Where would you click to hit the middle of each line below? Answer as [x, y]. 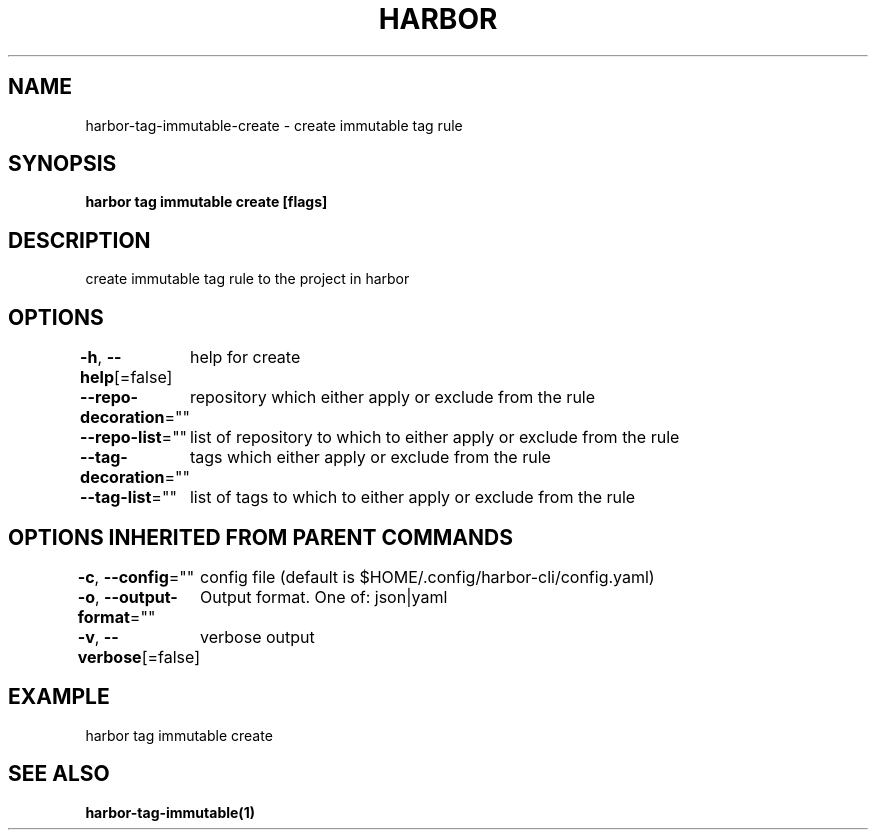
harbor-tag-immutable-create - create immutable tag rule [274, 125]
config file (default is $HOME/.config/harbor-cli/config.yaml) [427, 576]
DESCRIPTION [79, 240]
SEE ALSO [59, 774]
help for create [245, 357]
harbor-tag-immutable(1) [170, 812]
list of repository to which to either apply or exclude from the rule [434, 437]
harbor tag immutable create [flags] [206, 202]
